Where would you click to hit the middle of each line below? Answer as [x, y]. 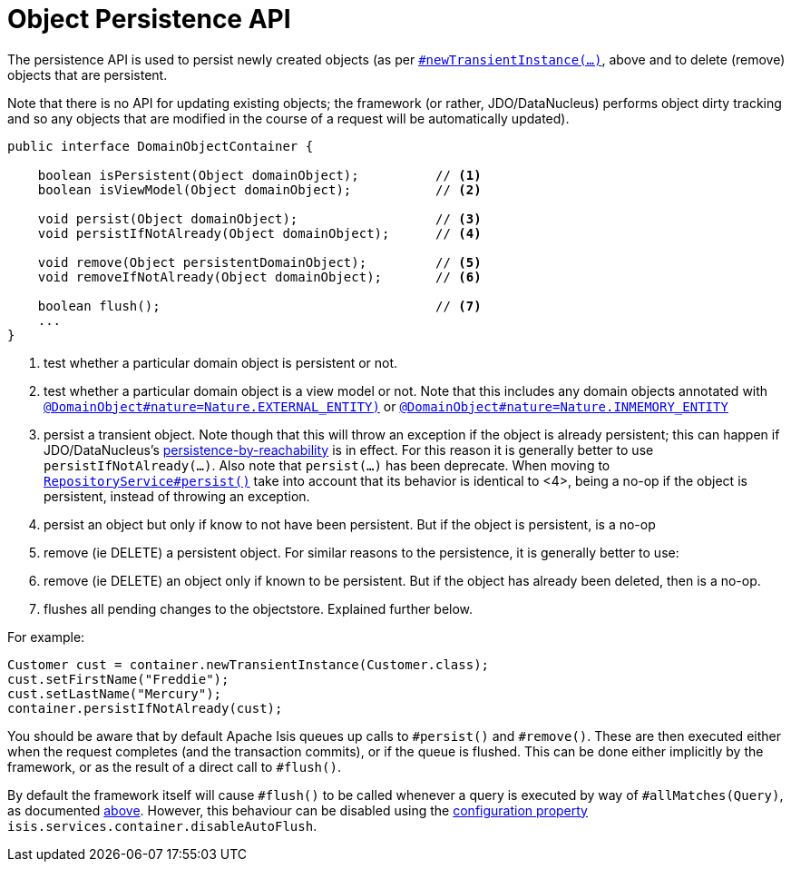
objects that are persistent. [88, 74]
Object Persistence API [149, 19]
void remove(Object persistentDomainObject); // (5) [259, 262]
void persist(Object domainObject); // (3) [259, 218]
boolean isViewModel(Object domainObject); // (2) [259, 189]
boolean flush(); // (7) [259, 306]
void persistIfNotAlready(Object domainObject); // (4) [259, 233]
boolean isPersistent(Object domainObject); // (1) [259, 175]
